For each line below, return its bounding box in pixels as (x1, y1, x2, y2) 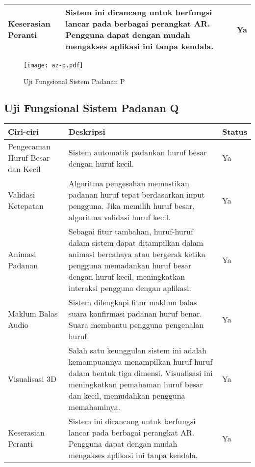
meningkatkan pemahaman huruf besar (68, 379, 203, 390)
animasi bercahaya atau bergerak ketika (68, 248, 205, 260)
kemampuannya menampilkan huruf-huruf (68, 356, 213, 368)
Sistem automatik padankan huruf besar (68, 146, 207, 158)
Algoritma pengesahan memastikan (68, 177, 189, 189)
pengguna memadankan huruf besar (68, 260, 192, 271)
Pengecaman (8, 141, 51, 152)
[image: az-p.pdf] (24, 62, 83, 69)
